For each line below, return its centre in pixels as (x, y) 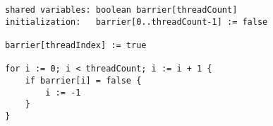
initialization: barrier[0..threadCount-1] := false (136, 22)
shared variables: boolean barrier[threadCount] (121, 10)
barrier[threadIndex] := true (76, 45)
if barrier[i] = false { (83, 80)
